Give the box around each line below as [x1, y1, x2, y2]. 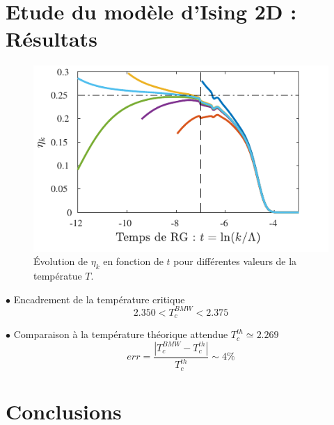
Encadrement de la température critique [13, 291, 185, 306]
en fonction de [103, 254, 164, 268]
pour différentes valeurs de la [173, 254, 297, 268]
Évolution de [33, 254, 88, 268]
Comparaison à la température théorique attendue [13, 327, 228, 342]
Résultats [6, 24, 97, 53]
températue [33, 268, 82, 283]
